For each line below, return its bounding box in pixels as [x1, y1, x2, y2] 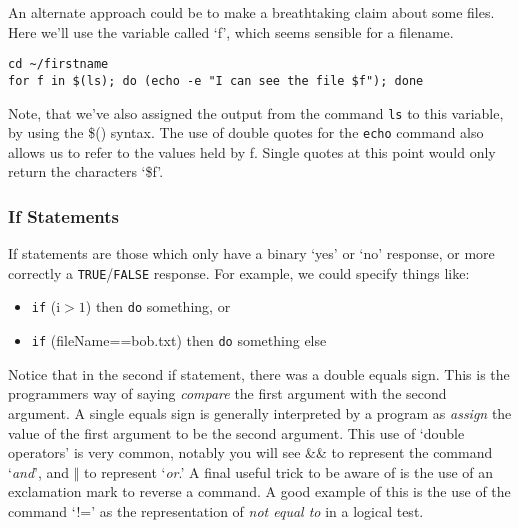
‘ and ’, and [8, 461, 70, 482]
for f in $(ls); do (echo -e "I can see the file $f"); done [8, 73, 424, 88]
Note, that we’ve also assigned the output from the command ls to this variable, [8, 102, 504, 123]
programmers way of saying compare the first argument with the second [8, 383, 447, 404]
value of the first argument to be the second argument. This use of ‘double [8, 422, 465, 443]
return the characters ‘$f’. [8, 161, 164, 182]
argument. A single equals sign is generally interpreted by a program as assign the [8, 402, 512, 423]
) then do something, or [85, 296, 231, 317]
